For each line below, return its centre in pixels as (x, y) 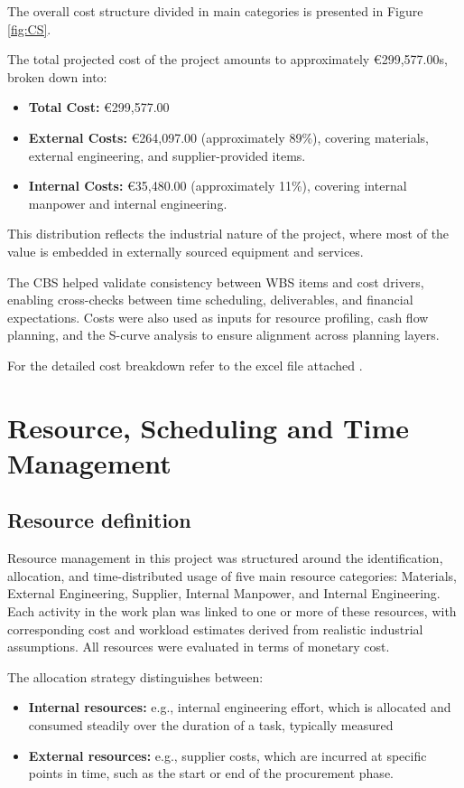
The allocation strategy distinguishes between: (135, 676)
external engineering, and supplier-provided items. (167, 155)
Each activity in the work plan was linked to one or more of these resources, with (232, 611)
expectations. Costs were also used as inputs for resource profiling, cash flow (218, 317)
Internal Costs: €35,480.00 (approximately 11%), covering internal (218, 186)
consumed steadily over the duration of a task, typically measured (211, 725)
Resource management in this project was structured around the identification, (225, 558)
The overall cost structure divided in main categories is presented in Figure (215, 11)
